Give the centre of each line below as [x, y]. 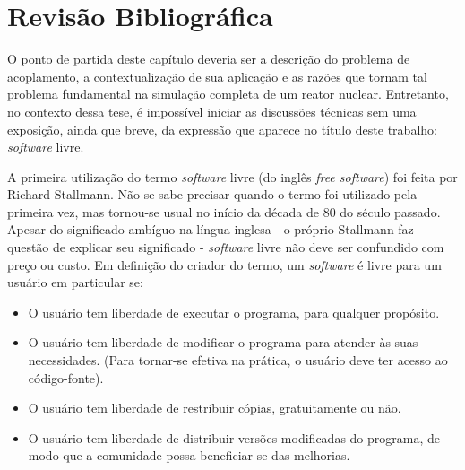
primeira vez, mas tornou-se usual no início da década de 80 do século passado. [224, 211]
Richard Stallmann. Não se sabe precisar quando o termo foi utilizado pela [212, 194]
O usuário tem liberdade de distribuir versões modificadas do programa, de [234, 437]
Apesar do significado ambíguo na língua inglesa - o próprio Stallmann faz [211, 229]
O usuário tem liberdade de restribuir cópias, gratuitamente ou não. [215, 408]
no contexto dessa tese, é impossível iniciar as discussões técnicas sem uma [212, 111]
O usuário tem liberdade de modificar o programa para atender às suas [223, 342]
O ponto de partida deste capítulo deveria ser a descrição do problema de [209, 59]
